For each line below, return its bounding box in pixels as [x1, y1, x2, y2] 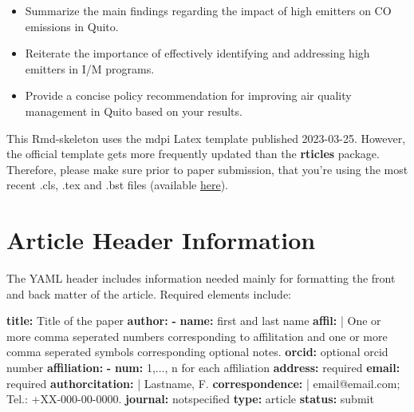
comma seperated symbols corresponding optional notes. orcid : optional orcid [6, 343, 388, 360]
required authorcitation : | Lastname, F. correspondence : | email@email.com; [6, 374, 400, 391]
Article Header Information [6, 224, 316, 256]
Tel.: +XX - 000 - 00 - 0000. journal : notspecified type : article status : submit [6, 390, 374, 407]
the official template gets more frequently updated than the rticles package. [6, 145, 380, 162]
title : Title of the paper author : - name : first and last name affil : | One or [6, 312, 381, 329]
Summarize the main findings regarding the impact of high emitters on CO [25, 2, 392, 18]
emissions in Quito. [25, 18, 119, 34]
